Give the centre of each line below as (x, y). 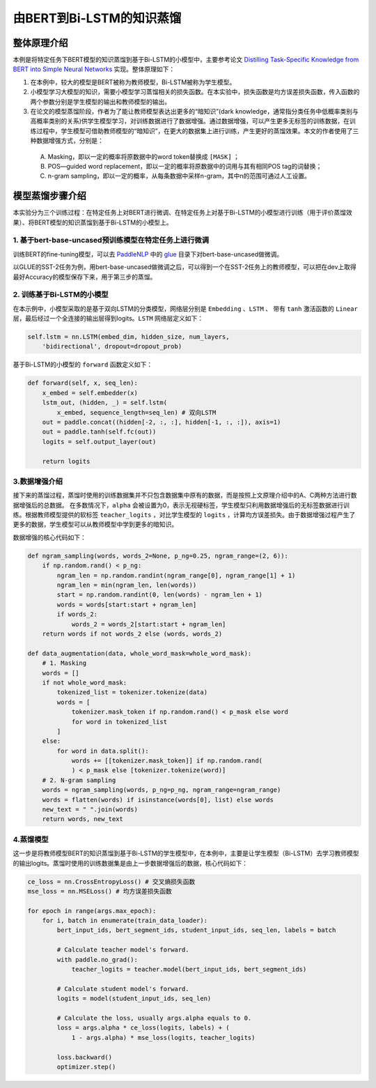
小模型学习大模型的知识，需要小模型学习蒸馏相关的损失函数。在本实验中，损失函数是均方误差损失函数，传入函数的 (195, 92)
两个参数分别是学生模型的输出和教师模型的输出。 (100, 102)
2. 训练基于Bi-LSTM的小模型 (61, 295)
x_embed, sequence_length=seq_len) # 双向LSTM (136, 412)
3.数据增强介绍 (38, 481)
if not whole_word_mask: (85, 682)
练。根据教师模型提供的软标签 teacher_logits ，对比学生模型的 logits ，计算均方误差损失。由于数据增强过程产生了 (184, 515)
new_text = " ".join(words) (90, 810)
